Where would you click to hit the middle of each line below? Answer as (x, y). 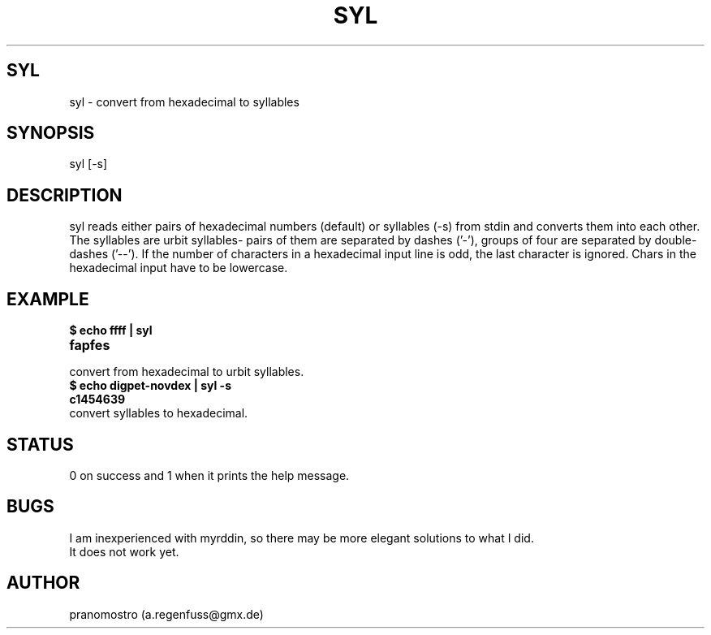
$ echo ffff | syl (111, 330)
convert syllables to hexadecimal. (159, 413)
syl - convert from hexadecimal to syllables (184, 102)
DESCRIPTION (65, 195)
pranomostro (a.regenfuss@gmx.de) (166, 614)
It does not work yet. (124, 551)
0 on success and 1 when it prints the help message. (209, 475)
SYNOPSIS (51, 133)
